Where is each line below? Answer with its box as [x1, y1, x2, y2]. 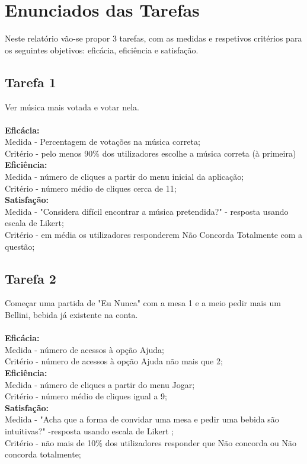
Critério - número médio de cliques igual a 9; [5, 390, 167, 402]
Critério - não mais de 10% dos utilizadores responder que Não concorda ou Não [5, 436, 297, 449]
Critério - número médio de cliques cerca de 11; [5, 182, 177, 194]
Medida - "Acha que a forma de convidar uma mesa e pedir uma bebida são [5, 413, 279, 425]
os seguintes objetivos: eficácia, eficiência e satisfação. [5, 43, 199, 56]
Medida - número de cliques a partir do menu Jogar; [5, 378, 195, 390]
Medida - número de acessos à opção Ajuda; [5, 343, 164, 355]
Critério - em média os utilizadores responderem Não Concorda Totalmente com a [5, 228, 303, 241]
